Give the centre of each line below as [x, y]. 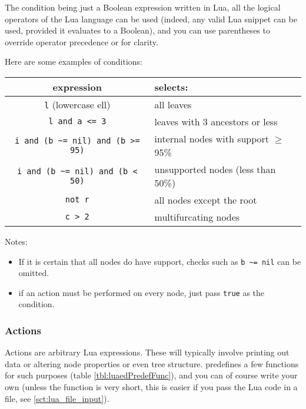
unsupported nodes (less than [215, 169]
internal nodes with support [212, 138]
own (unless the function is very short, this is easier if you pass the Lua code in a [151, 387]
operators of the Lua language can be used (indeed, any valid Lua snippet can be [151, 19]
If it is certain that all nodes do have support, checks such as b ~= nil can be [160, 261]
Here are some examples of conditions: [74, 61]
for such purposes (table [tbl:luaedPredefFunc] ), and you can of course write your [151, 375]
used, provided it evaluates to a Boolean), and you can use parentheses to [137, 30]
